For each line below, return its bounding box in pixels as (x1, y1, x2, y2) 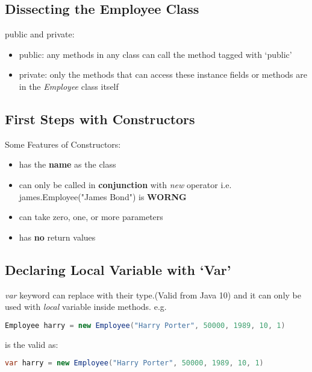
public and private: (5, 28, 75, 40)
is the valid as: (5, 338, 58, 350)
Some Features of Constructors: (5, 137, 121, 150)
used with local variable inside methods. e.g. (5, 300, 167, 313)
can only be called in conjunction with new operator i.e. (19, 178, 232, 191)
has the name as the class (19, 158, 116, 171)
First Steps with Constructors (5, 109, 195, 128)
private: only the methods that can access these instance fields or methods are (19, 68, 307, 81)
